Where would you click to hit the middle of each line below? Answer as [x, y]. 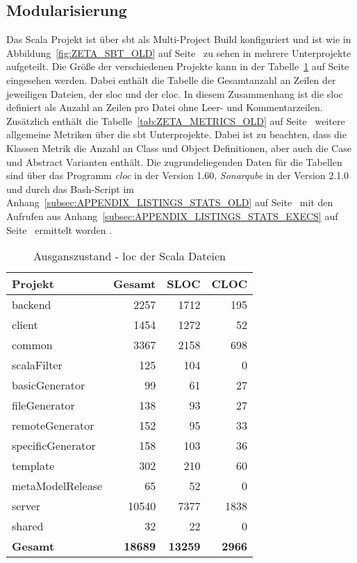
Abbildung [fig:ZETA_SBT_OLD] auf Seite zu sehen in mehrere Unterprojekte [179, 52]
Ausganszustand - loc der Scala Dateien [130, 256]
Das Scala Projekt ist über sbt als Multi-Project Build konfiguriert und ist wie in [179, 39]
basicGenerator [49, 385]
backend [32, 305]
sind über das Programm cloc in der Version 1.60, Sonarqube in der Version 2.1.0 [178, 175]
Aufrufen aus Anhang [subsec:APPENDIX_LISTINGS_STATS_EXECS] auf [172, 216]
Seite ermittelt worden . [59, 229]
